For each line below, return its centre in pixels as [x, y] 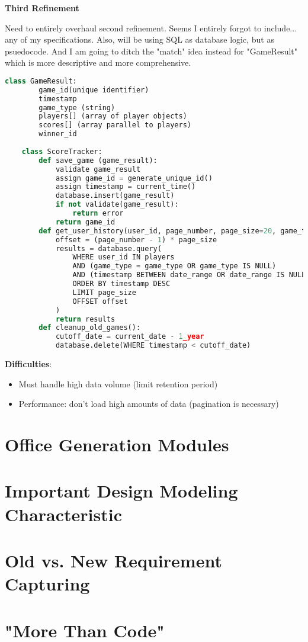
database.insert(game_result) [115, 196]
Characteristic [63, 514]
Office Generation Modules [117, 444]
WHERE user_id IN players [123, 257]
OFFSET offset [100, 301]
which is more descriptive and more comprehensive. [98, 62]
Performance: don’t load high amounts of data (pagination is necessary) [149, 404]
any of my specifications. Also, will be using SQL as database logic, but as [139, 39]
